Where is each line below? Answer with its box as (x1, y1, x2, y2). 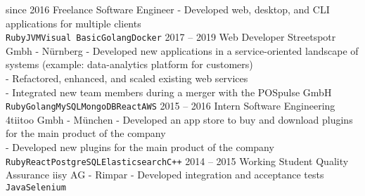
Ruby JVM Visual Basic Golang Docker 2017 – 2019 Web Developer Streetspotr (6, 30, 336, 44)
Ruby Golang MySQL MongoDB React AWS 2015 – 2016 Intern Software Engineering (6, 98, 335, 113)
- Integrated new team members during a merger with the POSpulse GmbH (6, 84, 332, 99)
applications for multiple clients (6, 15, 141, 30)
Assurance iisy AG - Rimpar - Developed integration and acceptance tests (6, 167, 324, 182)
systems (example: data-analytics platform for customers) (6, 57, 253, 72)
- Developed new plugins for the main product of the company (6, 140, 274, 155)
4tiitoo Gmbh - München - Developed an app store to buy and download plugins (6, 112, 353, 126)
